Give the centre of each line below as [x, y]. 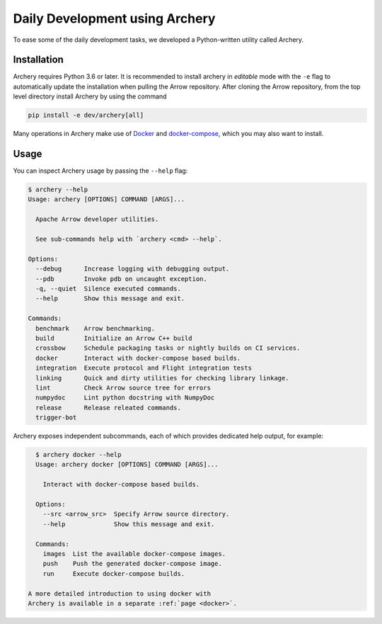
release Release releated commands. [109, 408]
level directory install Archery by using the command [90, 96]
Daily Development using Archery [114, 18]
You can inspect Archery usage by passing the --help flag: [100, 171]
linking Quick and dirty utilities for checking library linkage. [162, 378]
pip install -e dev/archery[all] [86, 115]
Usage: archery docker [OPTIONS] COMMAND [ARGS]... [127, 465]
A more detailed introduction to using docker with [120, 594]
